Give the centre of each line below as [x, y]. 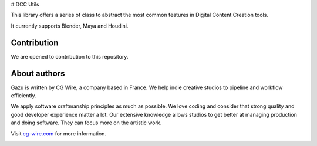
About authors [38, 73]
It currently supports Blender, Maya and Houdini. [70, 26]
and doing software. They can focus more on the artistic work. [86, 123]
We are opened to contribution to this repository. [70, 56]
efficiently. [23, 95]
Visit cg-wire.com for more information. [59, 133]
